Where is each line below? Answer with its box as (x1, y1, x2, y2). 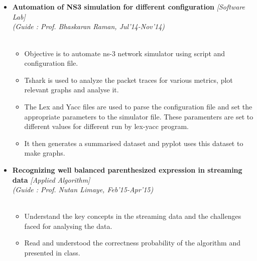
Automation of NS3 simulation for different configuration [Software (12, 2, 245, 12)
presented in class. (24, 247, 80, 258)
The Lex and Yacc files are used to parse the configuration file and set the (24, 101, 252, 111)
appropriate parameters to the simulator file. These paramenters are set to (24, 111, 253, 121)
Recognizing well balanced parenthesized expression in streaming (12, 164, 242, 175)
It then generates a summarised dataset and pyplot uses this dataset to (24, 138, 243, 148)
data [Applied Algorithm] (12, 174, 90, 185)
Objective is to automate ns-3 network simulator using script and (24, 48, 225, 58)
